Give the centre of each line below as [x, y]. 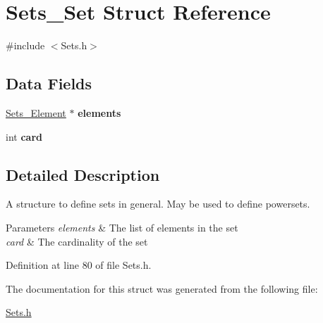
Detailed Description [83, 174]
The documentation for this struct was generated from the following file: [162, 288]
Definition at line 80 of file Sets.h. [79, 265]
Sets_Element [36, 112]
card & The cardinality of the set [77, 241]
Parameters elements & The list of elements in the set [122, 227]
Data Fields [49, 83]
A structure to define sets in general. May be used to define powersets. [158, 204]
